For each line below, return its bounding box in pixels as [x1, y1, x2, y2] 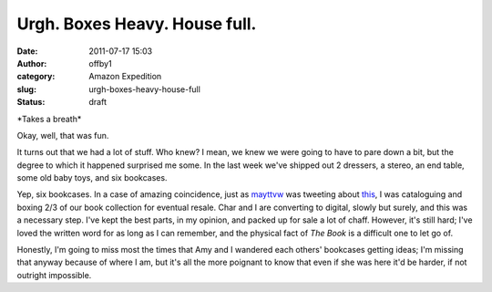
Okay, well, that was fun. [16, 130, 109, 141]
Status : [16, 97, 46, 108]
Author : [16, 57, 47, 68]
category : [16, 71, 56, 82]
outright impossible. [16, 269, 92, 280]
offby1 [88, 57, 113, 68]
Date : [16, 46, 38, 57]
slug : [16, 83, 36, 95]
